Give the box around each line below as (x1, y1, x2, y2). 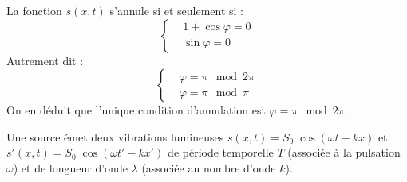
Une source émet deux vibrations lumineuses (6, 128, 224, 145)
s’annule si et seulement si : (109, 2, 244, 18)
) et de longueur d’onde (13, 159, 128, 176)
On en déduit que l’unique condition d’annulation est (6, 102, 266, 118)
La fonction (6, 2, 62, 18)
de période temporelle (168, 144, 274, 161)
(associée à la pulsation (287, 144, 401, 161)
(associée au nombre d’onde (141, 159, 276, 176)
